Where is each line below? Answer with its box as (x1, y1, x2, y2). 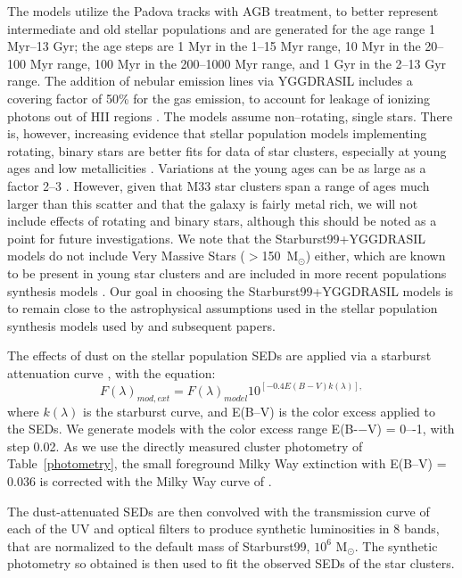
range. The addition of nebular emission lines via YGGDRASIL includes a (7, 71, 413, 90)
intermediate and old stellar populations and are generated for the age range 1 (7, 19, 435, 37)
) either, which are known (305, 246, 446, 265)
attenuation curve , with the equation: (7, 363, 216, 382)
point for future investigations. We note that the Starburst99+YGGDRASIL (7, 228, 426, 247)
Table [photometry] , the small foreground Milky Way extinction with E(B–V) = (7, 454, 447, 473)
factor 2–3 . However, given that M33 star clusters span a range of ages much (7, 176, 430, 194)
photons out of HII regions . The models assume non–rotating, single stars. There (7, 106, 453, 125)
